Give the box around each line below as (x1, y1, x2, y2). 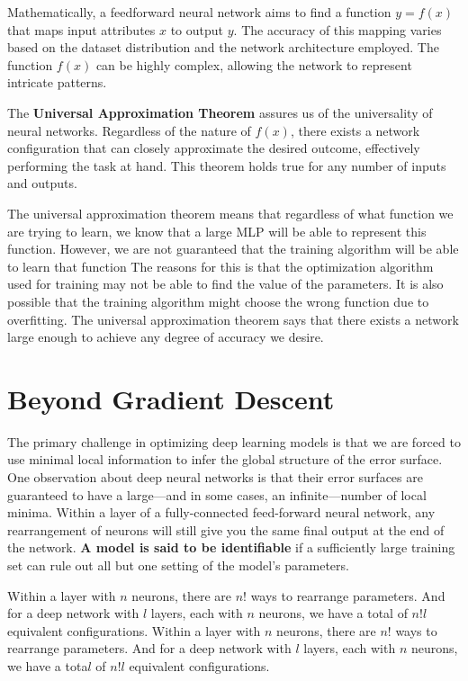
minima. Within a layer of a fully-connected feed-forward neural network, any (7, 503, 436, 522)
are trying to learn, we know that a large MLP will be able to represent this (7, 221, 427, 240)
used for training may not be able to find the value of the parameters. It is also (7, 274, 444, 293)
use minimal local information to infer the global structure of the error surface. (7, 450, 443, 469)
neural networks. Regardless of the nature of (7, 121, 251, 139)
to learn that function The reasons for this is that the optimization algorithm (7, 256, 434, 275)
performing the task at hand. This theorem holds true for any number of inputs (7, 156, 446, 175)
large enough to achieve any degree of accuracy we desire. (7, 327, 324, 346)
